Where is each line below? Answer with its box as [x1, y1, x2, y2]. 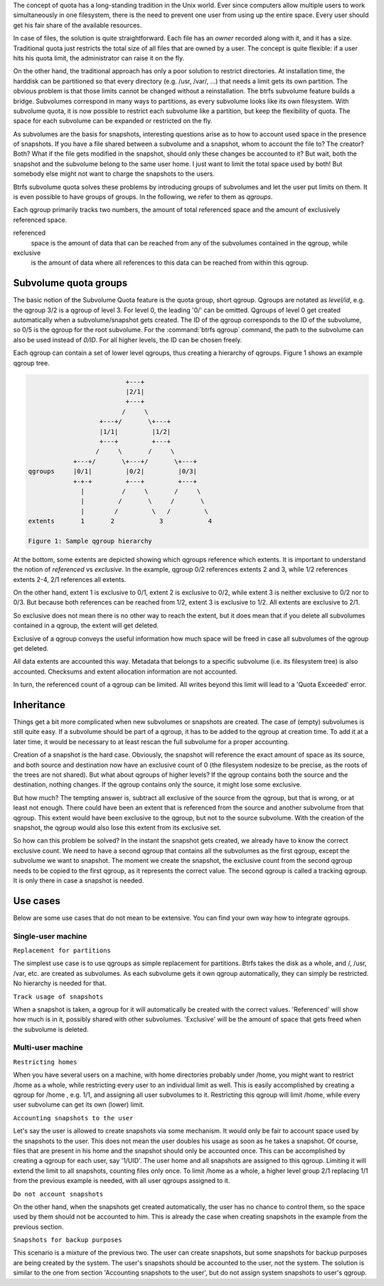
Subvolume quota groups [13, 277, 128, 289]
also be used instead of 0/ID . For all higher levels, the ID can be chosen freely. [13, 335, 242, 344]
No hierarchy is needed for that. [13, 979, 107, 988]
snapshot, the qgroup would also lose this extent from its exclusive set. [13, 823, 222, 831]
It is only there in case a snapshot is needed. [13, 876, 144, 885]
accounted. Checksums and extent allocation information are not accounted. [13, 667, 238, 676]
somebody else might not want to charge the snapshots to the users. [13, 169, 215, 178]
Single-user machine [13, 931, 87, 941]
